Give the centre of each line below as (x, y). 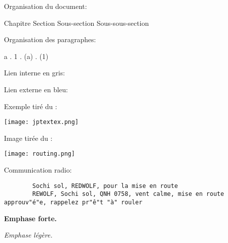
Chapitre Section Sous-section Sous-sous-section (77, 23)
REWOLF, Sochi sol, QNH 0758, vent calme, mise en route (128, 194)
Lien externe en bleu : (36, 89)
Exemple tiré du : (31, 106)
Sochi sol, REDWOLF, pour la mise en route (105, 186)
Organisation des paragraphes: (50, 39)
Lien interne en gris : (34, 73)
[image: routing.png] (40, 154)
